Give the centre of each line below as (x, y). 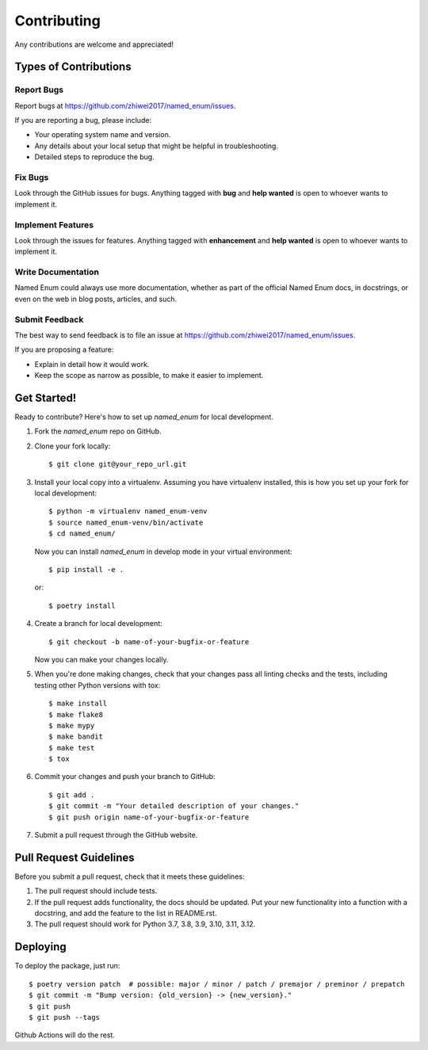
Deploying (40, 947)
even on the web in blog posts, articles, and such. (96, 299)
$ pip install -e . (86, 569)
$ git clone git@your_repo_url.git (118, 464)
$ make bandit (76, 737)
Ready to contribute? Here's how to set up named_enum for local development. (144, 417)
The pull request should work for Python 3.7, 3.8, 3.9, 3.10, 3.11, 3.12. (145, 924)
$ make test (72, 748)
